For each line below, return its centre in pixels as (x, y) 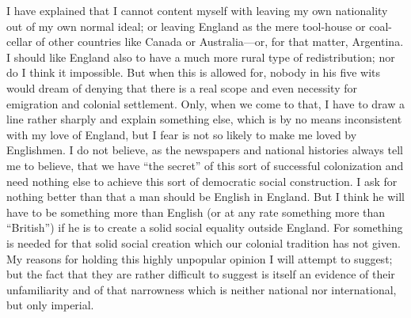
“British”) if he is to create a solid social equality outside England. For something (205, 227)
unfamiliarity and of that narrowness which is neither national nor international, (202, 289)
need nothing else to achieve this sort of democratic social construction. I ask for (202, 181)
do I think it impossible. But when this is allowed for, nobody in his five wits (194, 72)
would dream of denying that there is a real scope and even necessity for (182, 87)
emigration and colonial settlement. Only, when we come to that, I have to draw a (205, 103)
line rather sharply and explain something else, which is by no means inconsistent (204, 119)
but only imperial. (50, 305)
